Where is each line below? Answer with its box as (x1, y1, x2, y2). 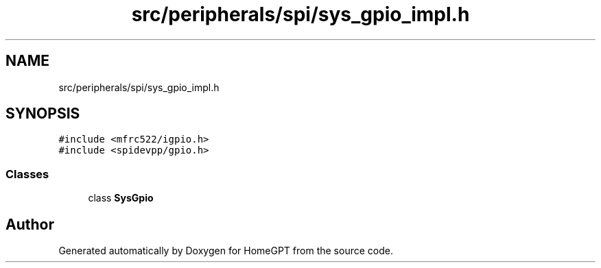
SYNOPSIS (5, 105, 80, 123)
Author (5, 215, 54, 233)
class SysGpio (88, 192, 154, 204)
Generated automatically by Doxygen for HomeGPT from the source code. (58, 245, 393, 257)
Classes (5, 167, 49, 181)
